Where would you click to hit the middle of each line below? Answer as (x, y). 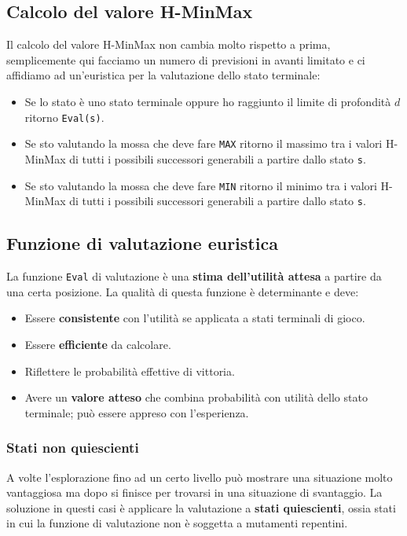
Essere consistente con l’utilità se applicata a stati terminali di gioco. (195, 318)
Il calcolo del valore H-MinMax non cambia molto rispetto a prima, (169, 44)
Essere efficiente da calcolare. (98, 344)
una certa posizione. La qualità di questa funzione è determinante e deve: (183, 291)
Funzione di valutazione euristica (142, 243)
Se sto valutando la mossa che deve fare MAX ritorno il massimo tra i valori (203, 143)
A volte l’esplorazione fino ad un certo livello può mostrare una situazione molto (200, 477)
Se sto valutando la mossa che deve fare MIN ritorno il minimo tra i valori (201, 185)
